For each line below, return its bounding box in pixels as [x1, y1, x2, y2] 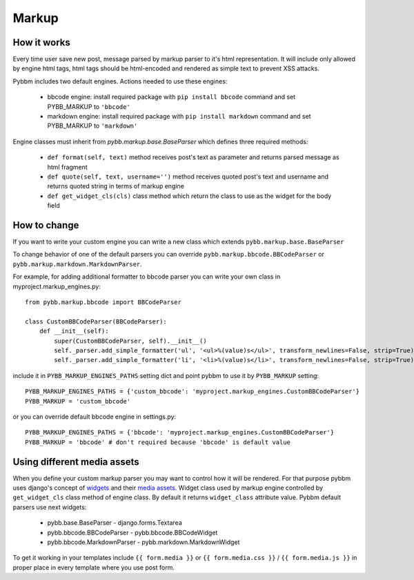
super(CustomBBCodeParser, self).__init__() [54, 337, 207, 345]
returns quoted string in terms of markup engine [47, 182, 184, 190]
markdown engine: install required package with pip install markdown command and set [47, 112, 311, 121]
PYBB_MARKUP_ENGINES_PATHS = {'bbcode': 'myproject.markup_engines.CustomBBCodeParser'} [25, 428, 335, 437]
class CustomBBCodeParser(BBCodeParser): [25, 317, 167, 326]
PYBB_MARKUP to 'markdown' [47, 121, 138, 130]
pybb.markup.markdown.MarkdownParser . [12, 259, 143, 268]
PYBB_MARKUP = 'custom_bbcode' [25, 397, 131, 405]
